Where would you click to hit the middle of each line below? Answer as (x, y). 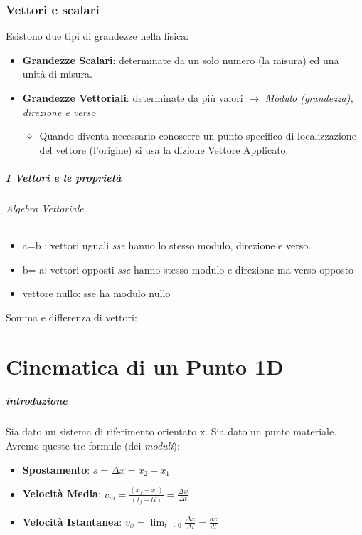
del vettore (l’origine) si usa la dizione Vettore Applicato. (164, 149)
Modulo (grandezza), (309, 98)
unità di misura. (57, 74)
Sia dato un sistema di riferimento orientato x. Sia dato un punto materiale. (171, 431)
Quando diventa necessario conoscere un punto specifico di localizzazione (198, 136)
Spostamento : (56, 469)
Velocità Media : (62, 493)
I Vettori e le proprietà (64, 177)
